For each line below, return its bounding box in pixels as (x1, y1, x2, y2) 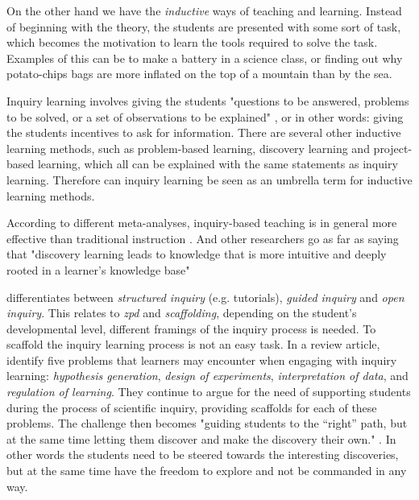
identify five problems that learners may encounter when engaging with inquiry (6, 351, 397, 368)
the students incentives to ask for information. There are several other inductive (6, 124, 401, 141)
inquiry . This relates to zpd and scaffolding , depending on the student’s (6, 304, 357, 321)
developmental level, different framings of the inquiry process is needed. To (6, 320, 376, 337)
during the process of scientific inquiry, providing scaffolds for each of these (6, 399, 377, 415)
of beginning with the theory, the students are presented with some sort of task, (6, 18, 401, 35)
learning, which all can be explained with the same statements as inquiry (37, 155, 398, 172)
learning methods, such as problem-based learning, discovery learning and (6, 139, 370, 156)
